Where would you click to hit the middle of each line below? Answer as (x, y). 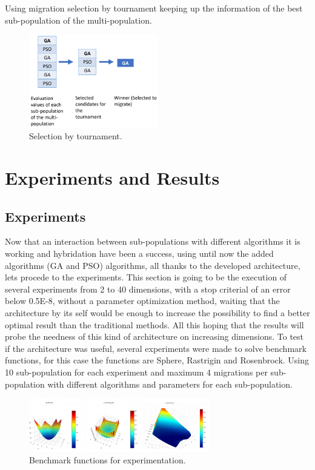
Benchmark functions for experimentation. (108, 460)
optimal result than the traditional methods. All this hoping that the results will (154, 324)
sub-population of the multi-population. (78, 20)
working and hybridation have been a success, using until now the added (139, 253)
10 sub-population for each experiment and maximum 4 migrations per (136, 372)
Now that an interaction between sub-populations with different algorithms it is (153, 241)
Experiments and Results (112, 178)
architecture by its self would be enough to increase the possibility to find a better (157, 313)
